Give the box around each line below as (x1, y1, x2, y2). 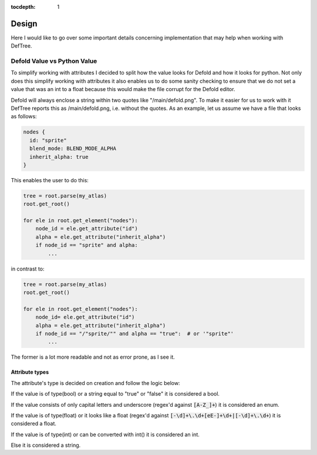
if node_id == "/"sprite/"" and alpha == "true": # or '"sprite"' (35, 330, 234, 337)
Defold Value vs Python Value (11, 57, 97, 65)
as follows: (11, 113, 38, 120)
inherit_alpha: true (29, 153, 89, 160)
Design (11, 18, 38, 29)
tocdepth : (11, 4, 36, 10)
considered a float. (11, 420, 57, 427)
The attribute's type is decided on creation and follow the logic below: (11, 379, 180, 386)
